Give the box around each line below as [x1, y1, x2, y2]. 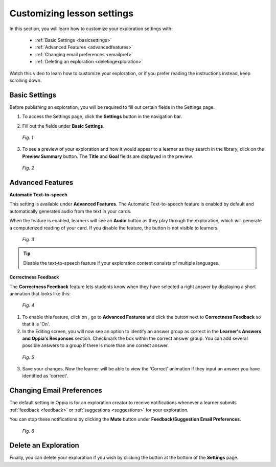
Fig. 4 [22, 302, 35, 309]
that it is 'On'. [22, 321, 51, 327]
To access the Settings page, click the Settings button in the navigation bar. [22, 113, 182, 120]
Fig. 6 [22, 428, 34, 434]
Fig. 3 [22, 237, 34, 242]
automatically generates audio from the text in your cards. [9, 208, 132, 214]
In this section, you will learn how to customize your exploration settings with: [9, 26, 173, 32]
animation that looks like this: [9, 290, 71, 296]
